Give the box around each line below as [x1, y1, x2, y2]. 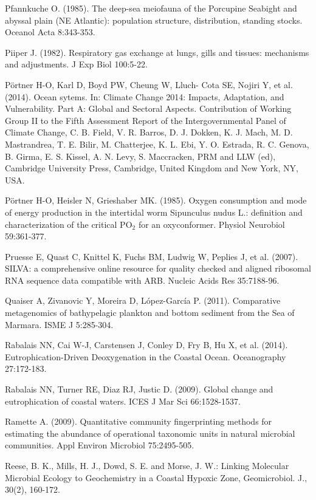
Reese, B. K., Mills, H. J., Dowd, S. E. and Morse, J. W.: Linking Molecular [5, 459, 289, 471]
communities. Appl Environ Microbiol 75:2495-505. [5, 439, 194, 451]
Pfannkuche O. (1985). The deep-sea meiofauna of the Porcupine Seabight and [5, 2, 297, 14]
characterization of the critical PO [5, 217, 132, 230]
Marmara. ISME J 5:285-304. [5, 318, 114, 330]
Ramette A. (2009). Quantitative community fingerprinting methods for [5, 415, 272, 428]
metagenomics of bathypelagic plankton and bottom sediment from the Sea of [5, 306, 295, 319]
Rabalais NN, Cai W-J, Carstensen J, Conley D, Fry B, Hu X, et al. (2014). [5, 338, 288, 351]
